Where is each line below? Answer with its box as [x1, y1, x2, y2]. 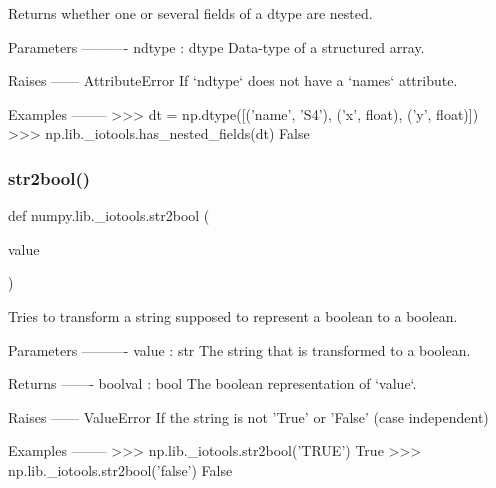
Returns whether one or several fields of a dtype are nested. [8, 3, 373, 23]
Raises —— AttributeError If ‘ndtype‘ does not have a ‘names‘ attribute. [8, 70, 458, 91]
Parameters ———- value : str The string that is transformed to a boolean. [8, 339, 471, 360]
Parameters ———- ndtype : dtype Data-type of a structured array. [8, 36, 425, 57]
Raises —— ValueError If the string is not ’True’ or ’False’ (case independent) [8, 406, 489, 427]
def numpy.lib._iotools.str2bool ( [8, 205, 210, 226]
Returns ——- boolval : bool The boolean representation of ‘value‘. [8, 373, 417, 394]
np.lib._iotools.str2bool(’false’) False [8, 459, 233, 480]
